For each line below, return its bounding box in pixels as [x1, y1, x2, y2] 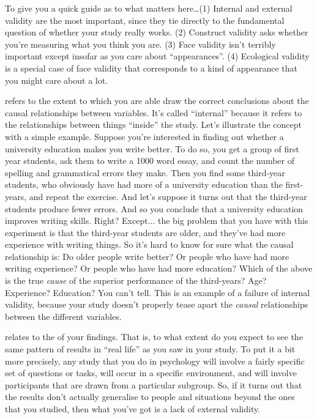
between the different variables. [5, 310, 122, 322]
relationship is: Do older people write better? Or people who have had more [5, 250, 289, 262]
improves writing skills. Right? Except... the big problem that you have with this [5, 214, 308, 227]
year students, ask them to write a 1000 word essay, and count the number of [5, 154, 295, 167]
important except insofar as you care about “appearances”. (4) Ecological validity [5, 50, 310, 62]
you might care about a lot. [5, 73, 108, 86]
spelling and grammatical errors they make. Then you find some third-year [5, 166, 285, 179]
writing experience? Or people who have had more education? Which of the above [5, 262, 313, 275]
